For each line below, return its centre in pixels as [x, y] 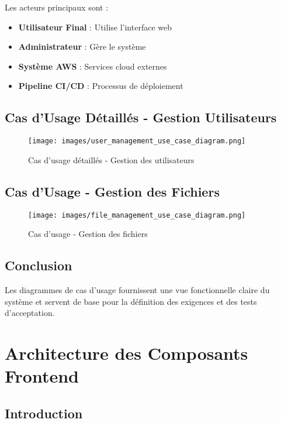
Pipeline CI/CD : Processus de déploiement [101, 86]
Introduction [44, 413]
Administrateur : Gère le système [82, 47]
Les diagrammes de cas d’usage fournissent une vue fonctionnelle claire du [137, 290]
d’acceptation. [30, 313]
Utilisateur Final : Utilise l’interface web [95, 27]
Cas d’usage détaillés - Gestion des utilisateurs [111, 159]
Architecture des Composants [126, 353]
